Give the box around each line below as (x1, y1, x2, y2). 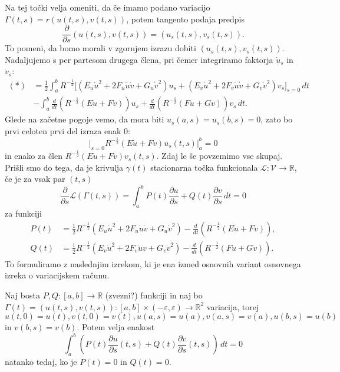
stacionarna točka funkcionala (150, 161, 258, 173)
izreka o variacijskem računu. (5, 269, 110, 281)
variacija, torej (206, 300, 259, 313)
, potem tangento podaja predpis (126, 12, 245, 25)
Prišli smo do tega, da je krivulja (5, 161, 124, 173)
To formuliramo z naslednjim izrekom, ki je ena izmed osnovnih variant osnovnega (5, 257, 301, 270)
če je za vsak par (5, 172, 65, 185)
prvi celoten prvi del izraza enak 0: (5, 124, 130, 137)
